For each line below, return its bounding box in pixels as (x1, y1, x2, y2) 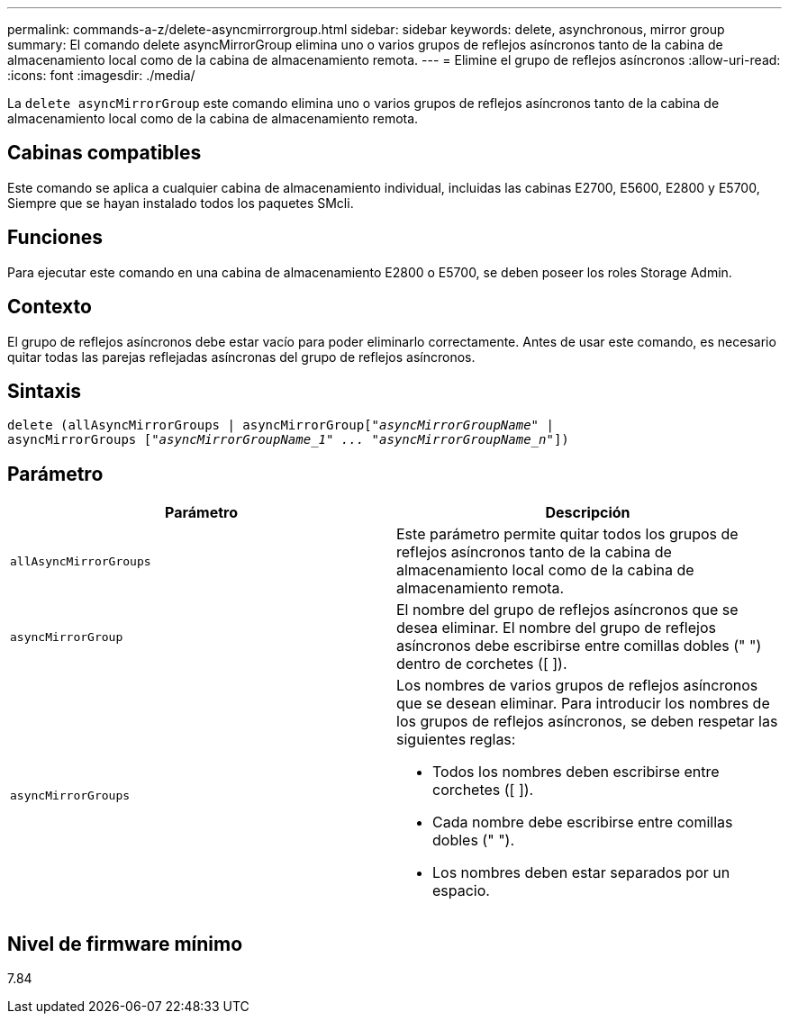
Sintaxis (7, 379, 82, 402)
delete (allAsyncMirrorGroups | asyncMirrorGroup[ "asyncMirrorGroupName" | (7, 418, 554, 433)
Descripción (545, 503, 630, 522)
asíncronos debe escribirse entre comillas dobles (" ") (396, 637, 762, 655)
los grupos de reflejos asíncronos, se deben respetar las (396, 712, 778, 731)
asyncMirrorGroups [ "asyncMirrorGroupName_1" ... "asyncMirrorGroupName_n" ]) (7, 432, 569, 447)
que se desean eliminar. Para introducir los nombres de (396, 694, 770, 713)
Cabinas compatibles (7, 141, 202, 165)
